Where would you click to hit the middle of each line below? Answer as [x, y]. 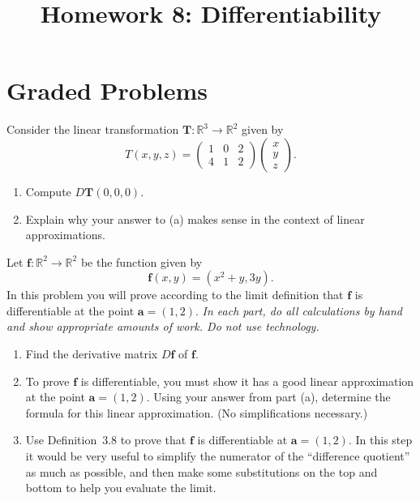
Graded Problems [107, 90]
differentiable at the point [71, 310]
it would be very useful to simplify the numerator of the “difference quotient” [218, 456]
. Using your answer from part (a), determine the [268, 397]
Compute [48, 191]
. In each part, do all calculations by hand [299, 310]
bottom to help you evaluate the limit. [121, 488]
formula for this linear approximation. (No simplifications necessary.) [197, 412]
